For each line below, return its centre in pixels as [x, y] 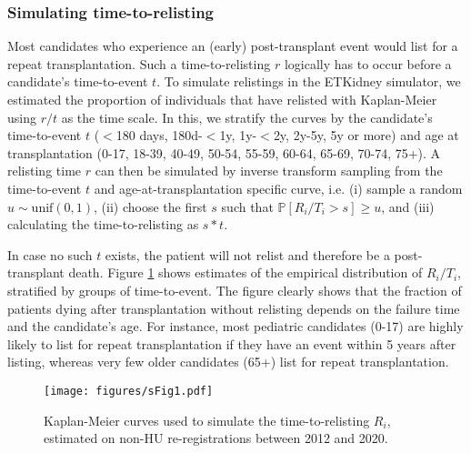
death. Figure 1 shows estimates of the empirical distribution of [246, 272]
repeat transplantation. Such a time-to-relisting [139, 63]
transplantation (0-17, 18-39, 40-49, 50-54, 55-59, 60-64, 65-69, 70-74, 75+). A [224, 152]
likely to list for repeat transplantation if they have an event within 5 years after [232, 343]
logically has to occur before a [368, 63]
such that [247, 206]
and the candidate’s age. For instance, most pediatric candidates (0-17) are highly [235, 326]
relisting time [45, 171]
